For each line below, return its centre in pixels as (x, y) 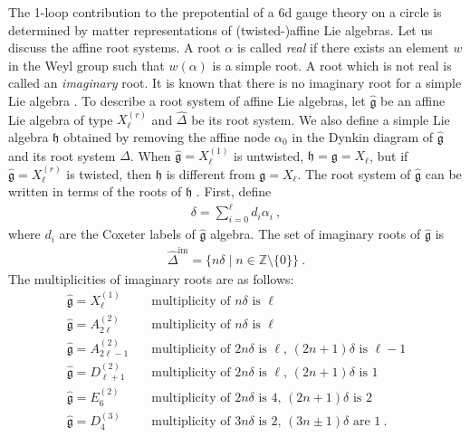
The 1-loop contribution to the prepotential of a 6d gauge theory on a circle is (225, 12)
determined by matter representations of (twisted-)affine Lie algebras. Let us (221, 29)
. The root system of (354, 173)
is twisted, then (109, 173)
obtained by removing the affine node (167, 136)
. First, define (234, 191)
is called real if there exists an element (343, 47)
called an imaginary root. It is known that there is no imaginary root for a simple (235, 83)
